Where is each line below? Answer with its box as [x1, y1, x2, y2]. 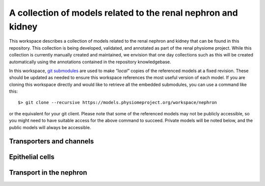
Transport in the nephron [9, 168, 87, 177]
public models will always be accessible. [9, 124, 91, 130]
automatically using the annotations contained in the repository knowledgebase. [9, 59, 171, 65]
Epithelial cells [9, 153, 55, 161]
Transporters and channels [9, 137, 94, 146]
